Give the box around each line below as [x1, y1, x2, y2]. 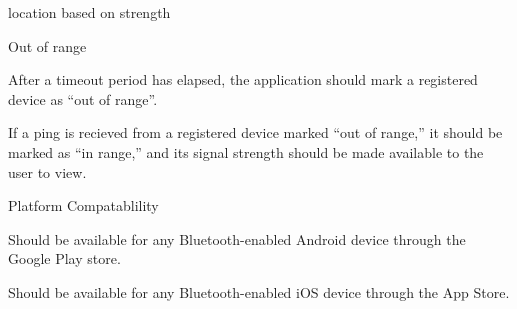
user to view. [8, 161, 87, 182]
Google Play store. [8, 248, 121, 269]
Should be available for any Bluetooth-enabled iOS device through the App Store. [8, 281, 510, 302]
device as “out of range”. [8, 88, 158, 109]
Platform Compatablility [8, 195, 159, 216]
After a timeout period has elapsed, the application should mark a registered [8, 69, 478, 90]
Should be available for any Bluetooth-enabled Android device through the [8, 228, 466, 249]
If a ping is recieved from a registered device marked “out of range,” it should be [8, 122, 503, 143]
